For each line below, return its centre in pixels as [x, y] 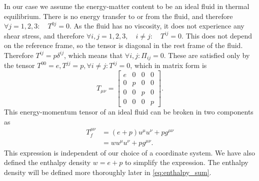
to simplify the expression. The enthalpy [186, 162]
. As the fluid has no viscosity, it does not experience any [157, 26]
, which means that [93, 55]
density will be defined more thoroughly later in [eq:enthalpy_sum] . [108, 172]
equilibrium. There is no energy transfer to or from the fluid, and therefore [118, 16]
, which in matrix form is [168, 65]
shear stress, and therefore [44, 35]
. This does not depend [217, 35]
